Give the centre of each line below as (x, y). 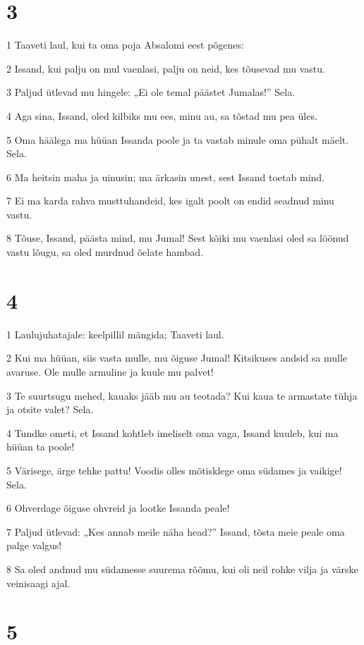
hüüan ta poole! (41, 447)
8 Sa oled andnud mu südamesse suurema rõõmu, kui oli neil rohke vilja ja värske (182, 569)
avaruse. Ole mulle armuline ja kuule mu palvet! (110, 371)
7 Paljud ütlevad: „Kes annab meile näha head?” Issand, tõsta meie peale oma (176, 531)
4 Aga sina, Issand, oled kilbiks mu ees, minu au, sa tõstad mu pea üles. (162, 115)
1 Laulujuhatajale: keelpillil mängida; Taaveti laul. (115, 334)
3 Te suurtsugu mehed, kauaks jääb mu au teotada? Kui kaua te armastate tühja (182, 395)
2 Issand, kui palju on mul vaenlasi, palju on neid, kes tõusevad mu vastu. (166, 68)
